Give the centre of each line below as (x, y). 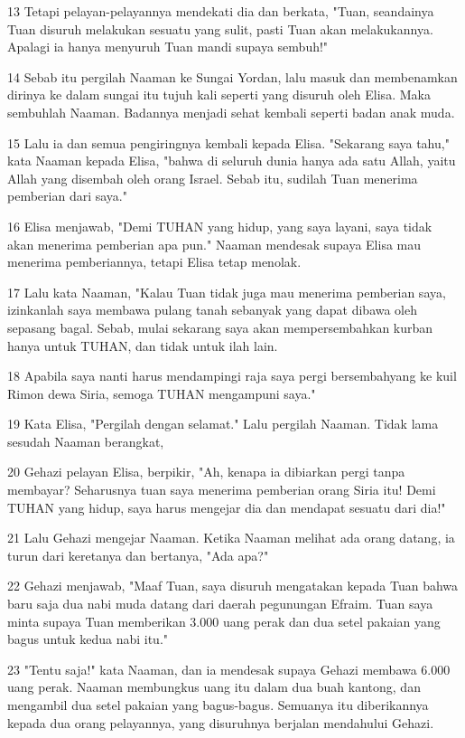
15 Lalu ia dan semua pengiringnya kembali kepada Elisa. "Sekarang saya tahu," (228, 142)
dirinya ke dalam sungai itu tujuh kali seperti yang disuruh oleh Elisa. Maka (219, 95)
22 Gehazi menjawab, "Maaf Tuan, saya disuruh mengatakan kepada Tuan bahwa (233, 586)
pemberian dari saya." (67, 196)
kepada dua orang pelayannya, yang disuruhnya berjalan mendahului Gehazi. (221, 722)
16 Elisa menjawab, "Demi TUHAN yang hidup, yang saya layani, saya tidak (220, 226)
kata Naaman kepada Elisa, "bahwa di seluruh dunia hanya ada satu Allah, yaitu (232, 161)
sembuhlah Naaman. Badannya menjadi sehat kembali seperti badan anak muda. (231, 112)
